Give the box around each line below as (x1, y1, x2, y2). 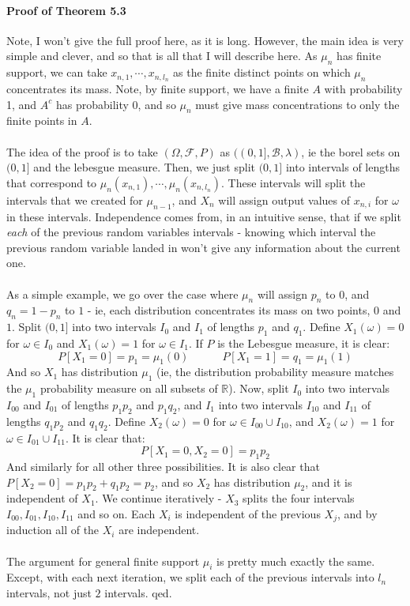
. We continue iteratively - (95, 490, 222, 506)
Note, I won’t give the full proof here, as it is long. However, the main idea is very (6, 32, 404, 48)
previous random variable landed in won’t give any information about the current (6, 239, 401, 255)
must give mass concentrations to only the (195, 96, 400, 112)
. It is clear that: (65, 429, 145, 446)
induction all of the (6, 521, 100, 538)
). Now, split (228, 380, 289, 397)
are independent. (118, 521, 200, 538)
